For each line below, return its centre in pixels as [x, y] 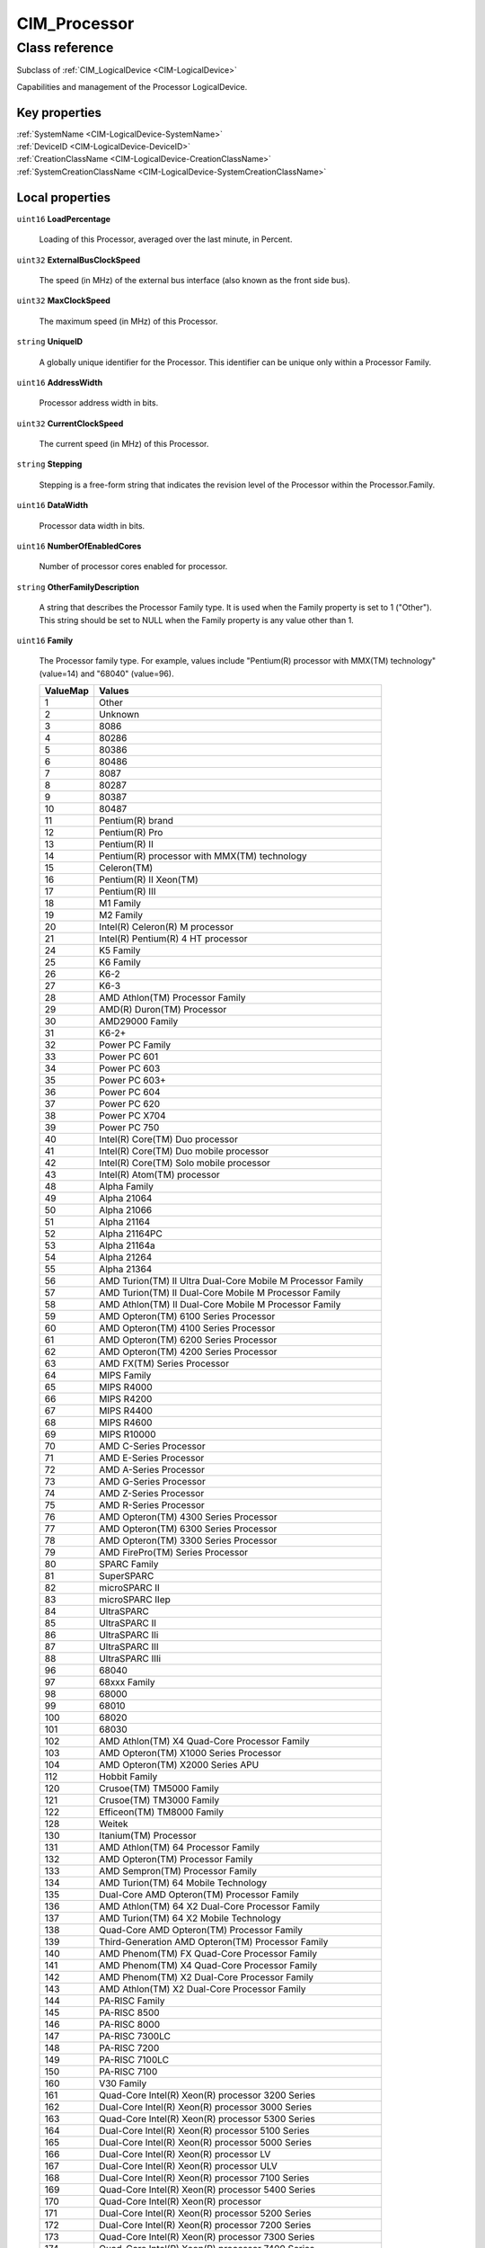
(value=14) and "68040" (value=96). [106, 674]
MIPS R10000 [128, 1434]
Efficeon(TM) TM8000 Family [162, 1812]
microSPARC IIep [135, 1600]
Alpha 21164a [128, 1245]
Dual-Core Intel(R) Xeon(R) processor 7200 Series [205, 2226]
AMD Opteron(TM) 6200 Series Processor [188, 1340]
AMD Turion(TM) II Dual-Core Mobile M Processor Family [220, 1293]
